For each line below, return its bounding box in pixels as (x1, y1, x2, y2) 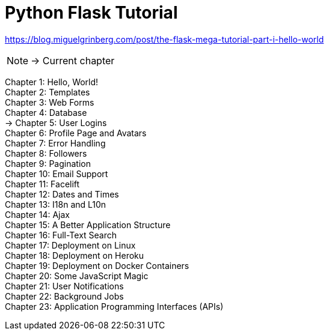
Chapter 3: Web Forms (5, 97, 94, 107)
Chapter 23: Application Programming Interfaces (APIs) (5, 301, 224, 312)
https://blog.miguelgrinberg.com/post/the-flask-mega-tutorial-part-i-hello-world (5, 34, 324, 44)
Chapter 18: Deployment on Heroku (5, 250, 144, 261)
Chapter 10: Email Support (5, 168, 108, 179)
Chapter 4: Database (5, 107, 87, 118)
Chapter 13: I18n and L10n (5, 199, 106, 210)
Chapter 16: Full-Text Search (5, 229, 117, 240)
